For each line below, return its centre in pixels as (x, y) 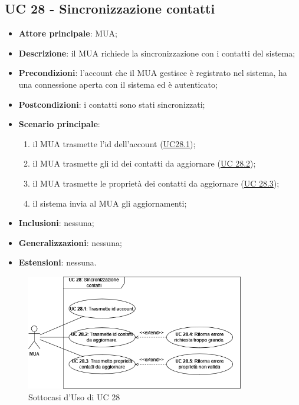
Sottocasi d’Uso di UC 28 (74, 396)
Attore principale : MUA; (68, 33)
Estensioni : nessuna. (57, 262)
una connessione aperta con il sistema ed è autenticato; (118, 84)
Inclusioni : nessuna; (56, 223)
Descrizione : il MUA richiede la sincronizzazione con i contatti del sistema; (157, 53)
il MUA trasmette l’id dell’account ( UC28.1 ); (114, 143)
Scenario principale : (59, 124)
